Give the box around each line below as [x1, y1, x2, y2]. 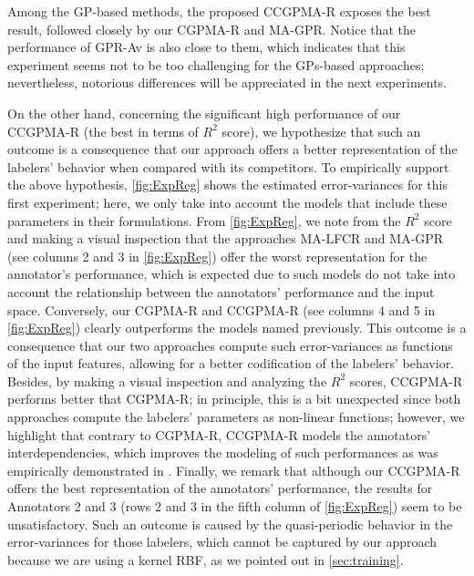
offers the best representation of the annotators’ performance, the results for [7, 478, 433, 498]
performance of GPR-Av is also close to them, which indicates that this [7, 37, 406, 57]
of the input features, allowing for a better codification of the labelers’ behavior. [7, 354, 455, 373]
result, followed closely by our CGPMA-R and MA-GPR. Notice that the [7, 19, 417, 38]
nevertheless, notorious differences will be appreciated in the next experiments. [7, 73, 448, 92]
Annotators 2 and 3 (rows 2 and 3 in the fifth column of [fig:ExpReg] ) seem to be [7, 497, 462, 516]
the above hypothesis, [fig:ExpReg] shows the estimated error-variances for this [7, 175, 448, 194]
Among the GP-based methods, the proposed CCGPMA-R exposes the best [7, 2, 431, 20]
